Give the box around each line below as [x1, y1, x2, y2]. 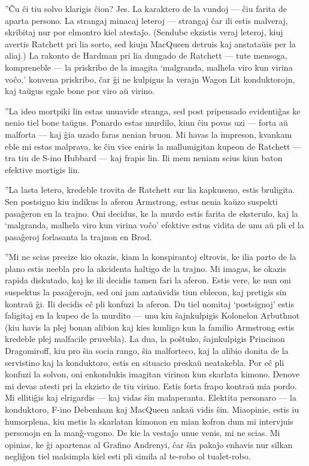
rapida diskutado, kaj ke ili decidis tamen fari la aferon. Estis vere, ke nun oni [5, 274, 291, 286]
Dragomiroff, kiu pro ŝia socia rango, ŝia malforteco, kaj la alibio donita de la [5, 344, 289, 357]
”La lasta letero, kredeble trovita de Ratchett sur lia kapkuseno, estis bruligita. [5, 183, 295, 196]
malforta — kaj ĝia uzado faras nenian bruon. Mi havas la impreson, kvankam [5, 128, 292, 140]
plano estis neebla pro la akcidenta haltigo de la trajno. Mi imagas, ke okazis [5, 262, 286, 274]
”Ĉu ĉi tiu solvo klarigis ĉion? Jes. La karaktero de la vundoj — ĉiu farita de [5, 2, 287, 14]
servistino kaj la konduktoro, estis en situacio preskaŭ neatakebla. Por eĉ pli [5, 356, 284, 368]
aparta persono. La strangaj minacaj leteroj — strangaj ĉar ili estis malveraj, [5, 14, 288, 26]
